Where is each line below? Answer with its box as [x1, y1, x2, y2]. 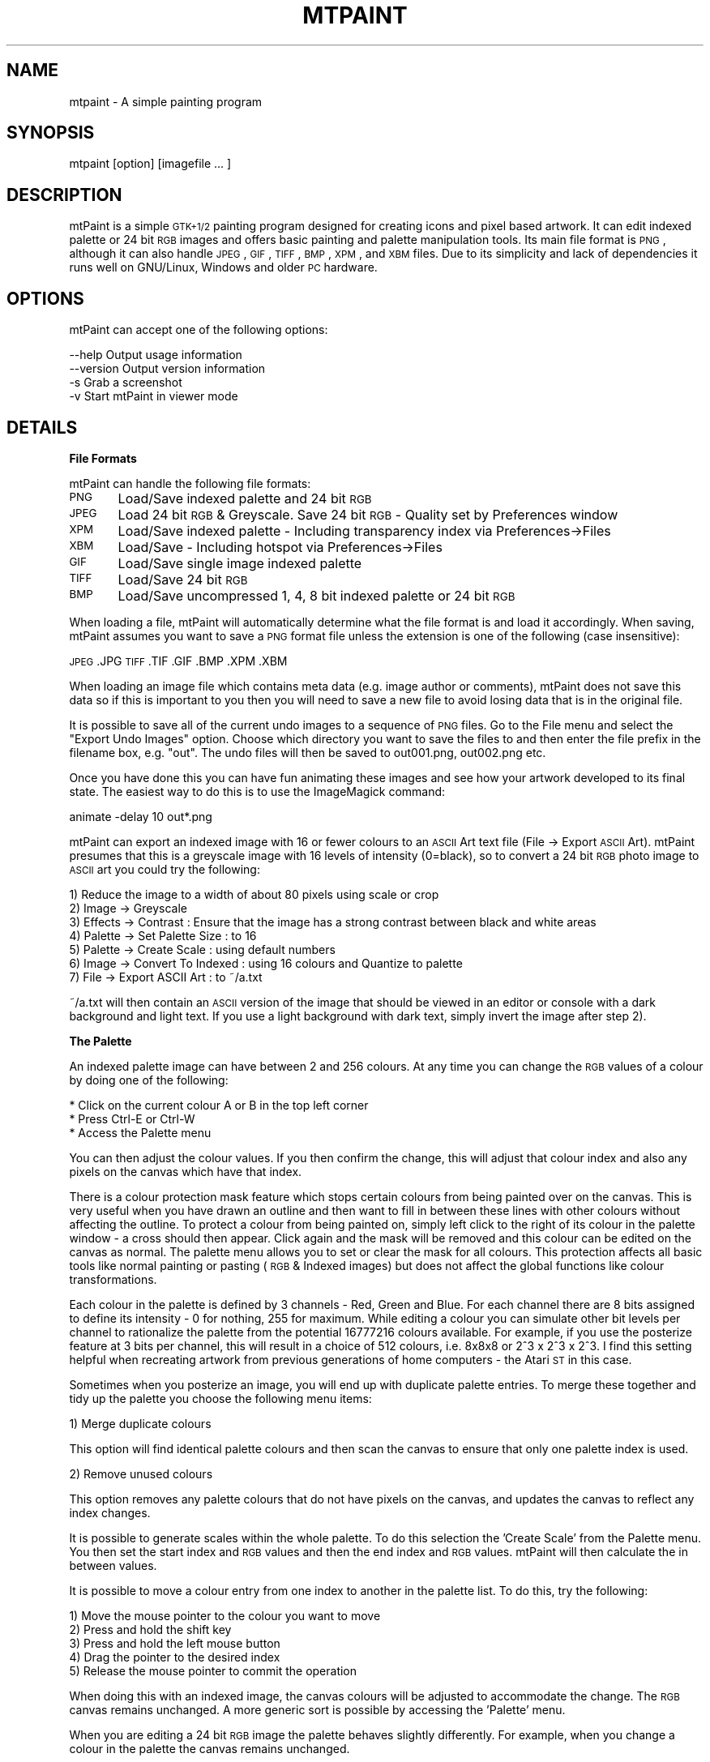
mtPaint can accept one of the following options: [69, 323, 328, 337]
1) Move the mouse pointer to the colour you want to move [69, 1608, 381, 1623]
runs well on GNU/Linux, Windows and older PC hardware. [69, 260, 378, 275]
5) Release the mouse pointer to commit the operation [69, 1663, 357, 1678]
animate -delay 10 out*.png [69, 809, 212, 823]
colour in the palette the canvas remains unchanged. [69, 1741, 350, 1756]
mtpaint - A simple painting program [69, 94, 263, 109]
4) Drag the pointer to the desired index [69, 1649, 280, 1664]
